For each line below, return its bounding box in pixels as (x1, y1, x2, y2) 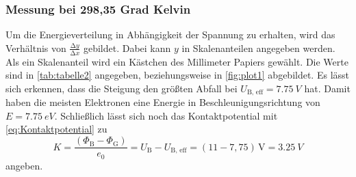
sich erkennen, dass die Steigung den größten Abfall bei (5, 81, 238, 95)
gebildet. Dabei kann (83, 40, 171, 55)
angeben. (5, 158, 43, 172)
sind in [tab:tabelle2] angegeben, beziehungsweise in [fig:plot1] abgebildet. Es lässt (5, 68, 349, 82)
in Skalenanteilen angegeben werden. (181, 40, 335, 55)
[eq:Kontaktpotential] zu (5, 122, 107, 136)
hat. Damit (304, 81, 351, 95)
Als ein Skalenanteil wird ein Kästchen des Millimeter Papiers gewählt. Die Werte (5, 54, 348, 68)
